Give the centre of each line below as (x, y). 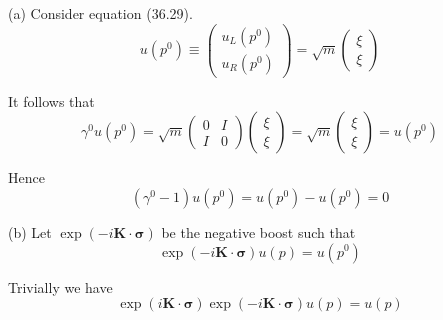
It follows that (51, 100)
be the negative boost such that (258, 231)
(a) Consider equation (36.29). (100, 13)
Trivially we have (60, 286)
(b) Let (30, 231)
